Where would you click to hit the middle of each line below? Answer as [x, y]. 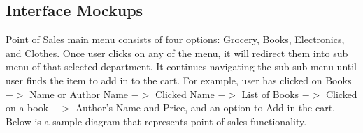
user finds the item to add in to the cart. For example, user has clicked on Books [179, 80]
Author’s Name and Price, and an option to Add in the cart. [205, 108]
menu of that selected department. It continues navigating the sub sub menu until [181, 66]
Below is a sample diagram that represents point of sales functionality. [156, 121]
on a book [27, 108]
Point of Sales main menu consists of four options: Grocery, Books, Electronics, [175, 39]
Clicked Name [185, 94]
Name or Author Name [79, 94]
